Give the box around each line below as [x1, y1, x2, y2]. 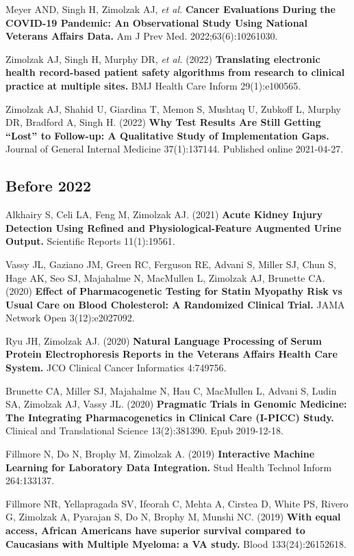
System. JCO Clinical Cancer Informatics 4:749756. [5, 360, 227, 375]
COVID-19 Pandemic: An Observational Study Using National [5, 15, 307, 29]
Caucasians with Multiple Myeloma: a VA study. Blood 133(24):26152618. [5, 536, 346, 551]
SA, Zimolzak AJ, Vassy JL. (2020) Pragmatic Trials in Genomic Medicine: [5, 397, 347, 411]
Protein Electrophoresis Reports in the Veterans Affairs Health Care [5, 347, 338, 361]
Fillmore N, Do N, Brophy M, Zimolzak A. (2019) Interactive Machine [5, 447, 315, 461]
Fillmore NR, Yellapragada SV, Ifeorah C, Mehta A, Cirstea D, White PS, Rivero [5, 496, 349, 510]
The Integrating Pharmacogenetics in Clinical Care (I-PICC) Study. [5, 410, 334, 424]
